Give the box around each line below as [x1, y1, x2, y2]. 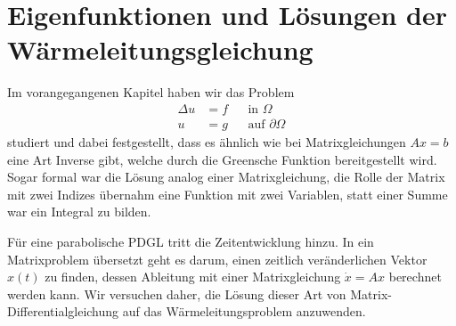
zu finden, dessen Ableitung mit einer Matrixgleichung [45, 267, 341, 286]
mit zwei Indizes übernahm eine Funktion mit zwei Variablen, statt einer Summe [7, 184, 448, 203]
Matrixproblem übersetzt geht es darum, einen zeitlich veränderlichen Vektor [7, 249, 427, 268]
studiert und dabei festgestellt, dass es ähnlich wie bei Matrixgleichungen [7, 132, 406, 151]
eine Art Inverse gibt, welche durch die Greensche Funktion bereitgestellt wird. [7, 150, 437, 168]
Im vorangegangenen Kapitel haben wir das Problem [7, 83, 295, 102]
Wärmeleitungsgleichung [7, 31, 313, 68]
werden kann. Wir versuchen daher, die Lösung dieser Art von [7, 284, 346, 303]
